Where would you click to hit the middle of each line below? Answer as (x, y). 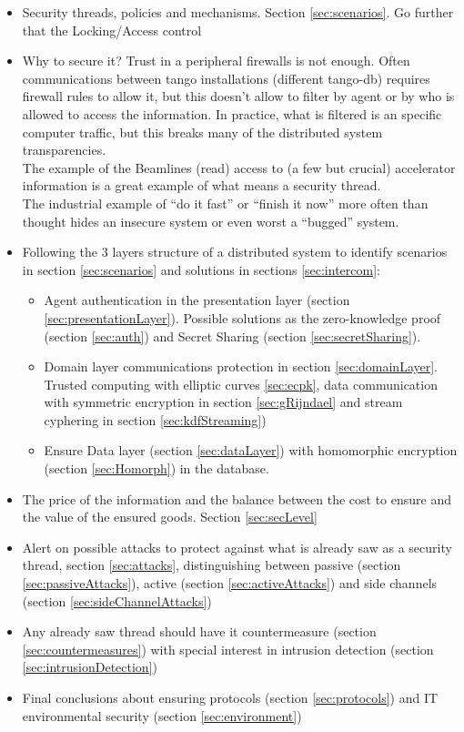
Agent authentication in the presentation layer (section (197, 300)
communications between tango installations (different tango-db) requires (226, 78)
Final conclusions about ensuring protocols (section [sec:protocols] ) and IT (230, 697)
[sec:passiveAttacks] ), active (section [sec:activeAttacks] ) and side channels (230, 583)
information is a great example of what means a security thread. (202, 185)
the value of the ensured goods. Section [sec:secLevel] (170, 517)
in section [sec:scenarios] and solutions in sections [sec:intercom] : (201, 269)
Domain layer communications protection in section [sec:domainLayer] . (241, 366)
